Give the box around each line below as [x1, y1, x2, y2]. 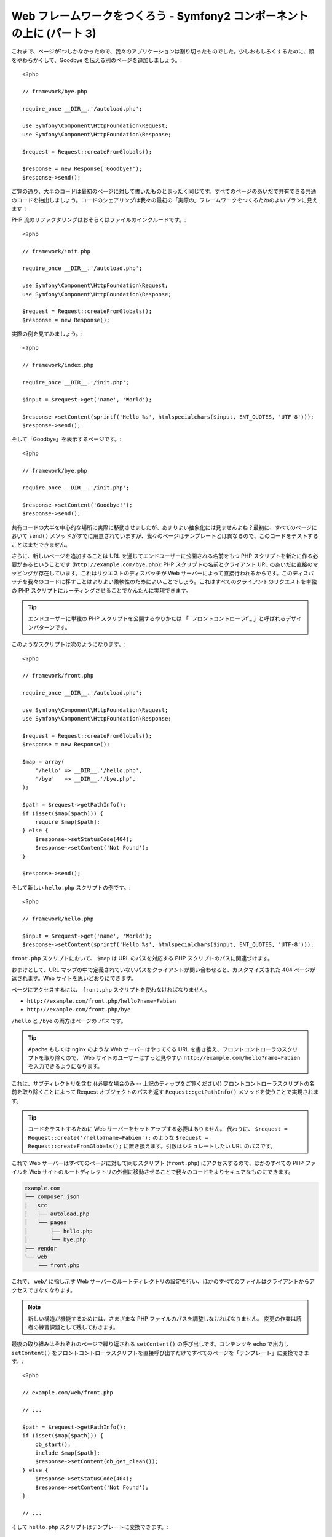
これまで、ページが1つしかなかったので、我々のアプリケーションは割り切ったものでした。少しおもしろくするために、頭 [11, 48, 315, 55]
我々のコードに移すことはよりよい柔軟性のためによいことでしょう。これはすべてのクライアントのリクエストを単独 [27, 578, 317, 585]
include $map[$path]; [34, 1450, 101, 1456]
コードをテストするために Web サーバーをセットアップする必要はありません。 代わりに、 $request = [28, 1125, 288, 1132]
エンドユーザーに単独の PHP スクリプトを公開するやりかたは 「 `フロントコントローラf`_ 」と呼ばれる [28, 615, 286, 622]
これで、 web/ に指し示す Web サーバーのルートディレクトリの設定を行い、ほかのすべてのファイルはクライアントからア [11, 1278, 315, 1285]
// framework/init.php [22, 248, 91, 255]
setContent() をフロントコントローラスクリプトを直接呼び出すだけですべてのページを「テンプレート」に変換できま [11, 1349, 310, 1356]
